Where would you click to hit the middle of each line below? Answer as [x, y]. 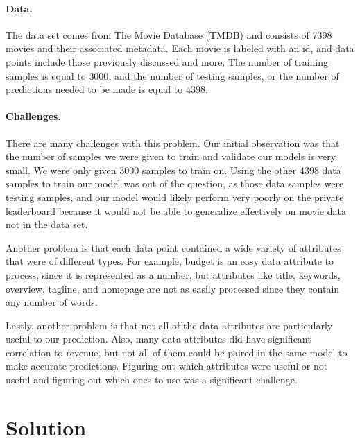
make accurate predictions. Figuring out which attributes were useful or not [167, 366]
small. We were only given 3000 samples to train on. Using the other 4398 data [173, 170]
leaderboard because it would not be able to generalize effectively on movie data [176, 210]
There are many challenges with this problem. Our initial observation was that [173, 142]
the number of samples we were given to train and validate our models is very [171, 156]
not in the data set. [47, 224]
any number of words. [52, 302]
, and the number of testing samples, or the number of [224, 75]
